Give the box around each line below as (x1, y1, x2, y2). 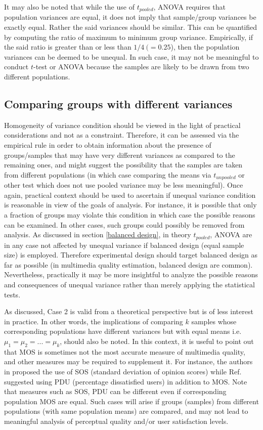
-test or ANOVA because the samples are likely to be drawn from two (33, 61, 249, 72)
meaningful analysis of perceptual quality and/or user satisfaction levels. (4, 415, 229, 426)
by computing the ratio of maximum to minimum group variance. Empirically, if (4, 31, 253, 42)
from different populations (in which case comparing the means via (4, 169, 211, 180)
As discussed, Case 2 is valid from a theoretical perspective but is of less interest (4, 306, 253, 317)
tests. (4, 289, 21, 299)
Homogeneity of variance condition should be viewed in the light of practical (4, 119, 241, 130)
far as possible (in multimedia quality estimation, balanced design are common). (4, 259, 253, 270)
